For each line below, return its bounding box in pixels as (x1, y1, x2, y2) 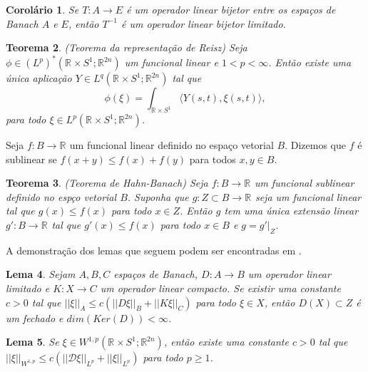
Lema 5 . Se (6, 334, 59, 349)
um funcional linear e (124, 55, 218, 70)
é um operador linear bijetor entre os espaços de (126, 2, 336, 16)
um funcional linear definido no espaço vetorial (69, 138, 274, 153)
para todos (189, 151, 236, 166)
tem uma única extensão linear (224, 203, 359, 218)
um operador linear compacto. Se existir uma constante (100, 281, 341, 296)
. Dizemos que (285, 138, 346, 153)
